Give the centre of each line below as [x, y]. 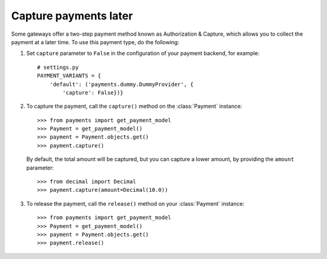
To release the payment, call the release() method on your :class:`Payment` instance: [135, 203]
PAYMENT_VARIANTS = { [69, 76]
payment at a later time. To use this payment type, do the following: [95, 42]
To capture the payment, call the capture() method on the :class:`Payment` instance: [134, 107]
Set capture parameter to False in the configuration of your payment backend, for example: [143, 53]
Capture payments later [72, 16]
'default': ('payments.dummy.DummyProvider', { [121, 84]
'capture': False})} [93, 93]
